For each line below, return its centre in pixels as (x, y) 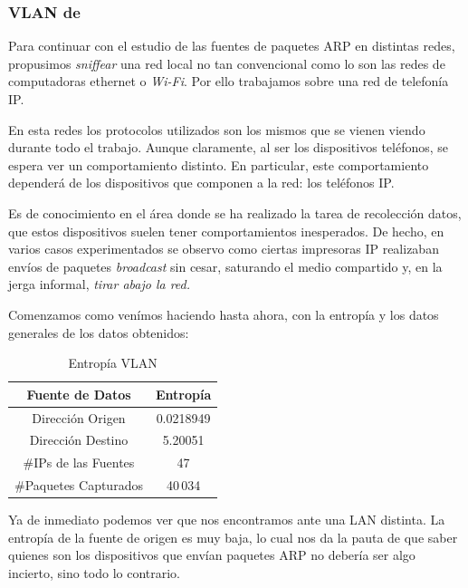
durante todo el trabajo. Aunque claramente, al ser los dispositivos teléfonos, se (229, 147)
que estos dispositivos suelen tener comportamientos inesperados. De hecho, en (226, 231)
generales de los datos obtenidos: (99, 332)
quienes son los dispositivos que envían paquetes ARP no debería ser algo (212, 555)
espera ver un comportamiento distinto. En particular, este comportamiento (219, 164)
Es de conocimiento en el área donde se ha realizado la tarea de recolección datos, (235, 212)
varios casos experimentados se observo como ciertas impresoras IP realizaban (224, 249)
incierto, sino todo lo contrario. (94, 572)
